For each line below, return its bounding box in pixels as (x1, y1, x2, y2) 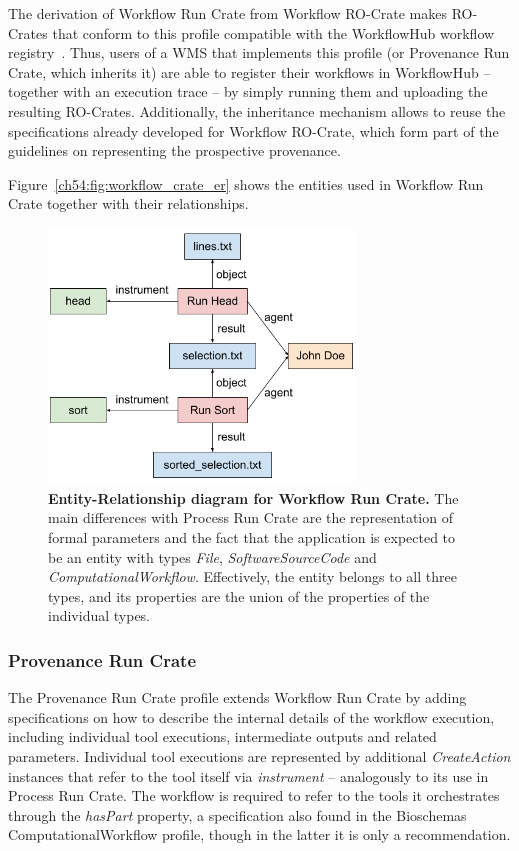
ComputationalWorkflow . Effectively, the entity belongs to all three (48, 566, 457, 587)
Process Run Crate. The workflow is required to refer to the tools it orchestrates (8, 785, 500, 806)
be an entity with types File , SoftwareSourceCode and (48, 546, 377, 567)
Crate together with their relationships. (8, 193, 249, 214)
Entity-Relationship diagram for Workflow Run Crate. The (48, 487, 459, 508)
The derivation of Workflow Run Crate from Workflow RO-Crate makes (8, 3, 447, 23)
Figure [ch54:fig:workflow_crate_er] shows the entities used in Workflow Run (8, 173, 484, 194)
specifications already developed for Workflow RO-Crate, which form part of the (8, 120, 499, 141)
